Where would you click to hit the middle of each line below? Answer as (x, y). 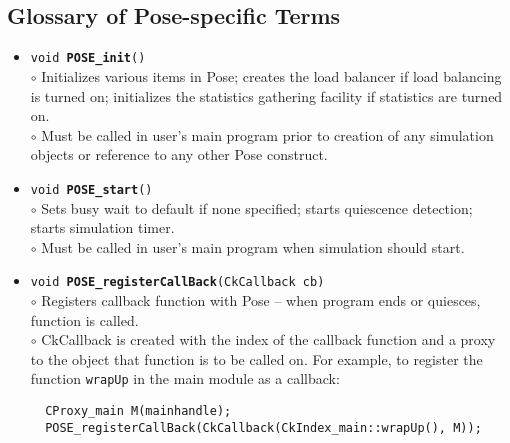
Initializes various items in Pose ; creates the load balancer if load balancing (271, 76)
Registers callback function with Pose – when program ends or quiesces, (261, 300)
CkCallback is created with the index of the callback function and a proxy (268, 339)
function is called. (84, 319)
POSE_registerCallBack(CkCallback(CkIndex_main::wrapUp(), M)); (263, 427)
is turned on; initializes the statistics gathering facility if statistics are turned (266, 95)
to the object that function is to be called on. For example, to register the (256, 358)
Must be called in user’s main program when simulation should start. (253, 246)
